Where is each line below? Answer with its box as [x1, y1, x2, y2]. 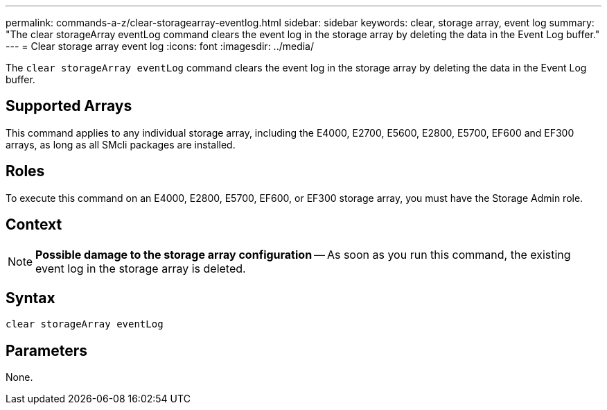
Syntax [6, 289, 55, 307]
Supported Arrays [6, 97, 132, 115]
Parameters [6, 341, 87, 359]
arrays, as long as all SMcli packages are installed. [6, 138, 236, 151]
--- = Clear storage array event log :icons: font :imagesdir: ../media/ [6, 40, 315, 52]
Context [6, 216, 62, 234]
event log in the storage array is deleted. [35, 261, 246, 275]
